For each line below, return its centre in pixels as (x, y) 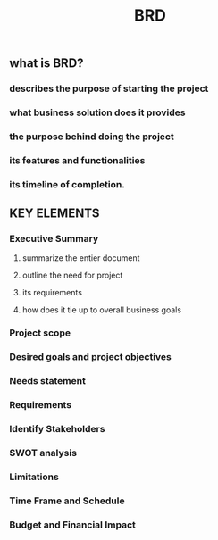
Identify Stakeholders (57, 429)
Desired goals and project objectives (90, 357)
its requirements (52, 293)
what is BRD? (46, 63)
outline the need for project (72, 275)
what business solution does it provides (97, 112)
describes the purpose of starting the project (109, 88)
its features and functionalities (77, 160)
